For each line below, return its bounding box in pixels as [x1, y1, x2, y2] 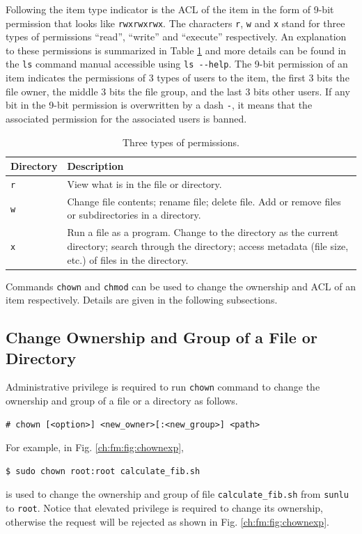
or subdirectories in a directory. [67, 207, 201, 222]
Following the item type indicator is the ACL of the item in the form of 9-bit [6, 2, 334, 16]
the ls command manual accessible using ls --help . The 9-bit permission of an [6, 56, 348, 71]
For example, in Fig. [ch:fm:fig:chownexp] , [6, 440, 184, 455]
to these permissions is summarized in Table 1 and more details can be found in [6, 42, 347, 57]
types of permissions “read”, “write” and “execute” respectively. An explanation [6, 29, 347, 44]
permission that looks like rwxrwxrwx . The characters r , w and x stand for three [6, 15, 345, 30]
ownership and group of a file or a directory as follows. [6, 393, 238, 408]
